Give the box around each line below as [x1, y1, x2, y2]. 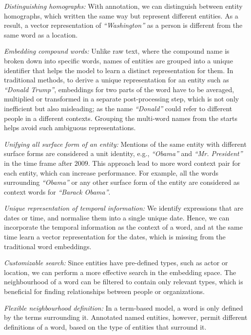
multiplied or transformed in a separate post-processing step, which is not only [4, 94, 239, 104]
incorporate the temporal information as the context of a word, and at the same [4, 222, 243, 232]
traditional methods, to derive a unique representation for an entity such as [4, 75, 229, 85]
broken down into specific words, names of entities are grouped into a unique [4, 55, 233, 65]
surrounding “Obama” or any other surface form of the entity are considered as [4, 177, 240, 187]
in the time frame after [4, 158, 73, 168]
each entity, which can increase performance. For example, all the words [4, 167, 218, 177]
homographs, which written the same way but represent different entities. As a [4, 10, 238, 20]
